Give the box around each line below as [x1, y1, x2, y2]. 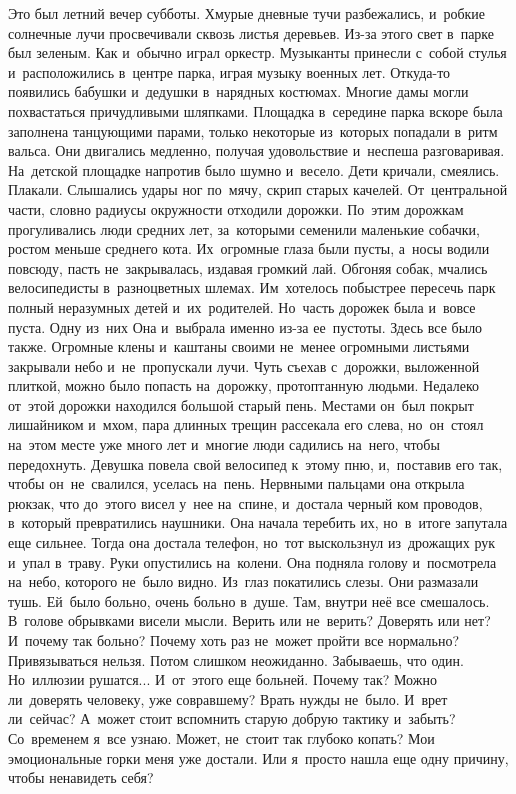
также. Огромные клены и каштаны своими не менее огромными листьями [8, 336, 470, 357]
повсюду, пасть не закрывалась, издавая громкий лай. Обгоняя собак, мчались [8, 257, 488, 278]
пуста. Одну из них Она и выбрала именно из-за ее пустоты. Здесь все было [8, 316, 483, 337]
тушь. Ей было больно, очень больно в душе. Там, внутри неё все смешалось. [8, 590, 490, 611]
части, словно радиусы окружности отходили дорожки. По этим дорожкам [8, 198, 464, 219]
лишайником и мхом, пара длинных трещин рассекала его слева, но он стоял [8, 414, 484, 435]
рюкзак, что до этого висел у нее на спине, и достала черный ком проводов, [8, 492, 483, 513]
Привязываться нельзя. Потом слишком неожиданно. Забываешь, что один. [8, 649, 464, 670]
